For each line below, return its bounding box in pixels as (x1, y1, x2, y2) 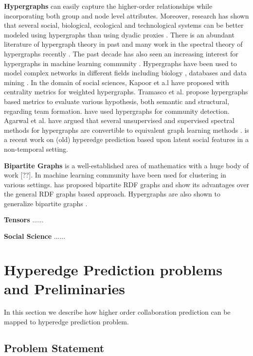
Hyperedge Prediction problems (4, 259, 222, 279)
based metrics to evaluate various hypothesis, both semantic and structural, (4, 96, 230, 106)
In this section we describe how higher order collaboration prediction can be (4, 306, 231, 317)
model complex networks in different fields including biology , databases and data (4, 68, 247, 78)
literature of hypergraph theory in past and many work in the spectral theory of (4, 39, 243, 49)
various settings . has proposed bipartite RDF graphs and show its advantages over (4, 179, 249, 189)
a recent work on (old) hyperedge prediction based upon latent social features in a (4, 134, 249, 144)
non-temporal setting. (4, 143, 68, 154)
